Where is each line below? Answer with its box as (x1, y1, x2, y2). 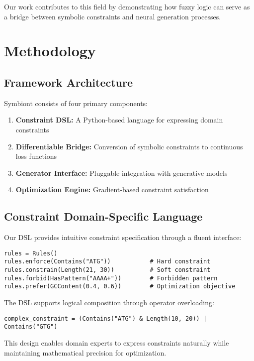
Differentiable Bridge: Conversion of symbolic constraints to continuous (15, 141, 243, 151)
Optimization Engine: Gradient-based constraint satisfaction (15, 184, 209, 195)
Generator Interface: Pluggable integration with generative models (15, 167, 228, 178)
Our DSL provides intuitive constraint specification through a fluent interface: (4, 232, 242, 242)
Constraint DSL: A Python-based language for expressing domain (15, 115, 223, 125)
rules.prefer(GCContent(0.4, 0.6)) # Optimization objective (4, 283, 236, 290)
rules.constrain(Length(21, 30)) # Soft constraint (4, 266, 211, 274)
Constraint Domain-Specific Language (4, 209, 203, 224)
